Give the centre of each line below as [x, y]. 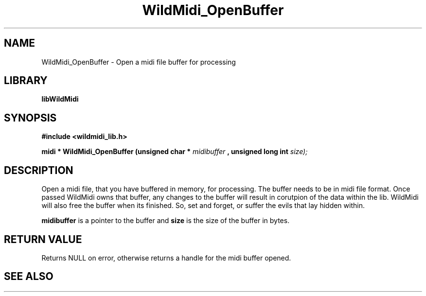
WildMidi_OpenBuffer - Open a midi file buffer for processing [139, 62]
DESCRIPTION [39, 170]
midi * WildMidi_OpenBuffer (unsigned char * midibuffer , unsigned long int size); [175, 152]
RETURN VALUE [43, 239]
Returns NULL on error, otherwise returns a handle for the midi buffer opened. [166, 258]
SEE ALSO [29, 277]
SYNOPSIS [30, 118]
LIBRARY [26, 81]
